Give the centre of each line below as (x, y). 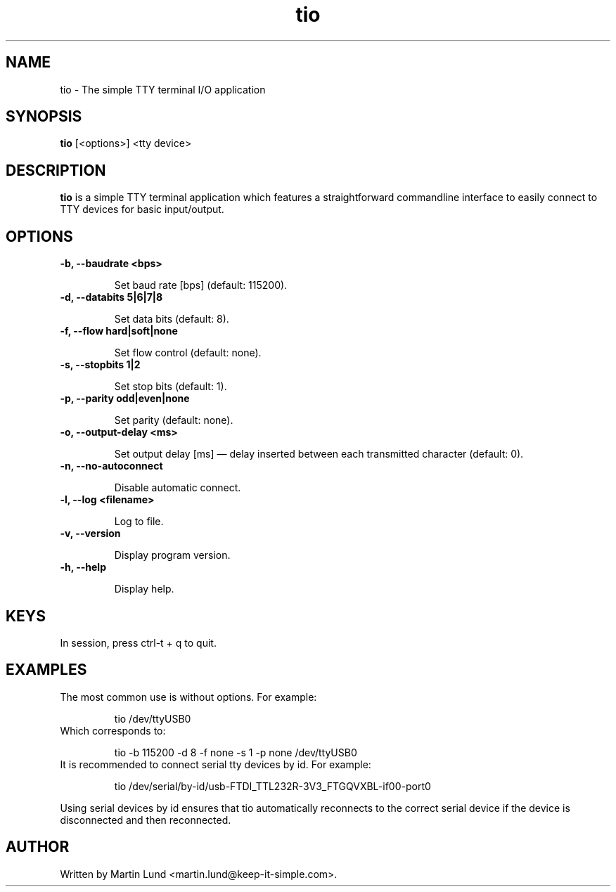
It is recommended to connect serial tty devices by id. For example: (216, 764)
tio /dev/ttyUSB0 (153, 718)
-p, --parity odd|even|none (125, 399)
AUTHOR (38, 847)
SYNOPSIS (44, 117)
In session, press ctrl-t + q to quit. (138, 642)
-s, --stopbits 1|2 (100, 365)
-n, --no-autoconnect (111, 466)
